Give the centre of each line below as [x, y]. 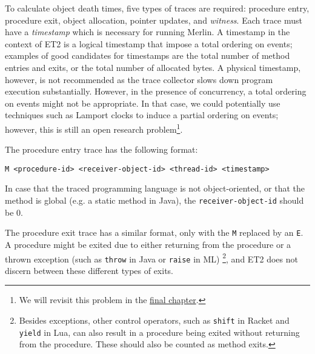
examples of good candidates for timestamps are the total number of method [148, 55]
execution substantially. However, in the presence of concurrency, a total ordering [156, 91]
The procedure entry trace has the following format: [101, 149]
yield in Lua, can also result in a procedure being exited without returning [159, 332]
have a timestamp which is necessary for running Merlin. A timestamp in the [148, 32]
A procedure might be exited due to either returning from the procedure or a [148, 244]
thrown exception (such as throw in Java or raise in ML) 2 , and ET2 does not [151, 258]
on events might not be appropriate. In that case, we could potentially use [143, 103]
